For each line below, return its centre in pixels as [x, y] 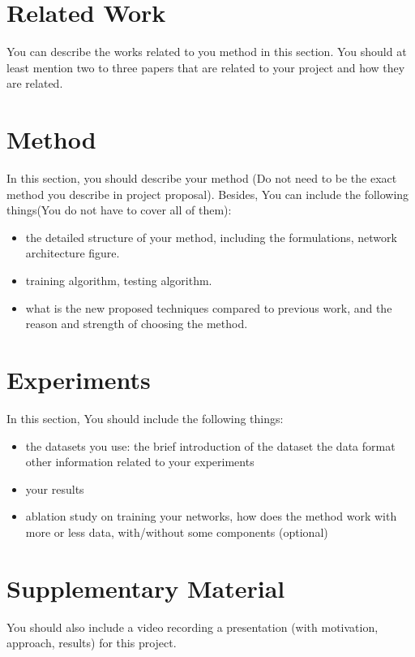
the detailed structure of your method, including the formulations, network [211, 237]
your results [55, 488]
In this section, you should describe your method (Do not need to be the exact [202, 178]
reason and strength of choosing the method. [137, 324]
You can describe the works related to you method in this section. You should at [207, 52]
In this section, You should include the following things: [145, 418]
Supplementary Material [146, 588]
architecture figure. [73, 253]
